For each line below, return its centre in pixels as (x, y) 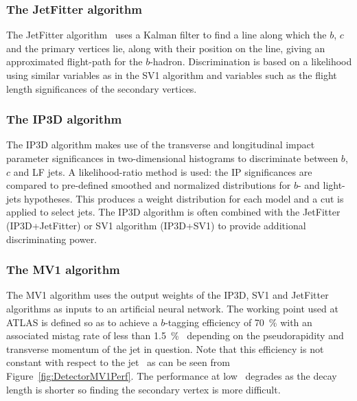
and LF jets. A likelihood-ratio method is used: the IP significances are (163, 171)
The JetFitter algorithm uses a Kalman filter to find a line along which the (166, 35)
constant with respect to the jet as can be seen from (118, 362)
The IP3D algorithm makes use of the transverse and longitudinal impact (161, 145)
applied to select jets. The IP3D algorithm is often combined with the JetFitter (173, 212)
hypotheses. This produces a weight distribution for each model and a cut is (184, 198)
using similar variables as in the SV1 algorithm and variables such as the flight (172, 75)
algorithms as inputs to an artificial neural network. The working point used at (172, 308)
